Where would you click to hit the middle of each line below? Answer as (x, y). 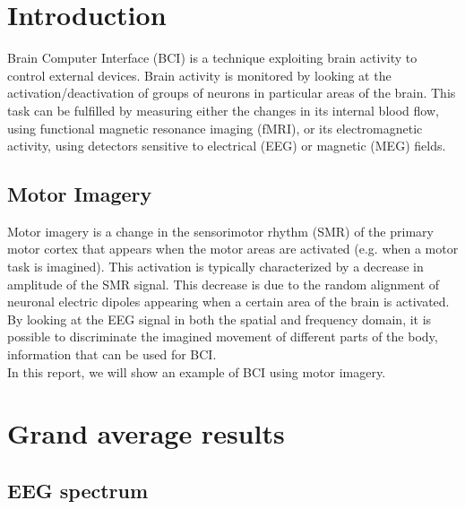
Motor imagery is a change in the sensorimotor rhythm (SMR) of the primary (220, 231)
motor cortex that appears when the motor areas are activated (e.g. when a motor (233, 249)
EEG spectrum (78, 490)
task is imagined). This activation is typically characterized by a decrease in (215, 267)
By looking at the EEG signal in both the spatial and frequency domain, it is (220, 319)
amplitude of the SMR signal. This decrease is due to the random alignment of (224, 284)
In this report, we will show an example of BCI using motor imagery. (197, 371)
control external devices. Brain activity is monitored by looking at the (199, 75)
